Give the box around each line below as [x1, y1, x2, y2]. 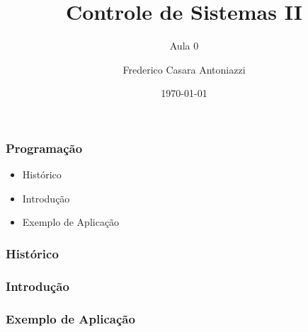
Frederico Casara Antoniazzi [122, 62, 246, 76]
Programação [6, 139, 83, 156]
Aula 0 [169, 38, 199, 53]
